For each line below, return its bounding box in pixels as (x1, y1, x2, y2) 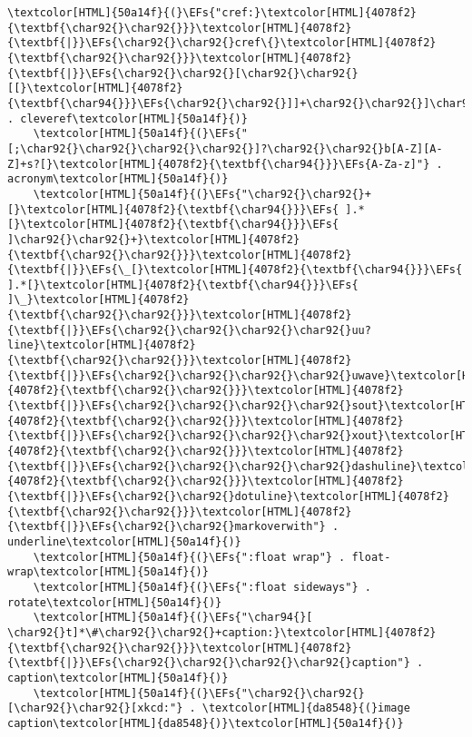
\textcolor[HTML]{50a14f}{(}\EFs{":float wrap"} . (33, 550, 346, 564)
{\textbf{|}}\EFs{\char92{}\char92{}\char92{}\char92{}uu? (7, 323, 371, 337)
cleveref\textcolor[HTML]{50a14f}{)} (20, 112, 248, 125)
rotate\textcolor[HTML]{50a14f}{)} (7, 595, 222, 609)
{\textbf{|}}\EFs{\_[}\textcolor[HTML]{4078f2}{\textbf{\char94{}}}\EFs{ (7, 263, 463, 277)
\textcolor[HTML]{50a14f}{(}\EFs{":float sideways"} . (33, 580, 371, 594)
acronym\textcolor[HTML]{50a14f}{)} (7, 172, 229, 186)
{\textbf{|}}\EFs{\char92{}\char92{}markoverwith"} (7, 520, 326, 534)
